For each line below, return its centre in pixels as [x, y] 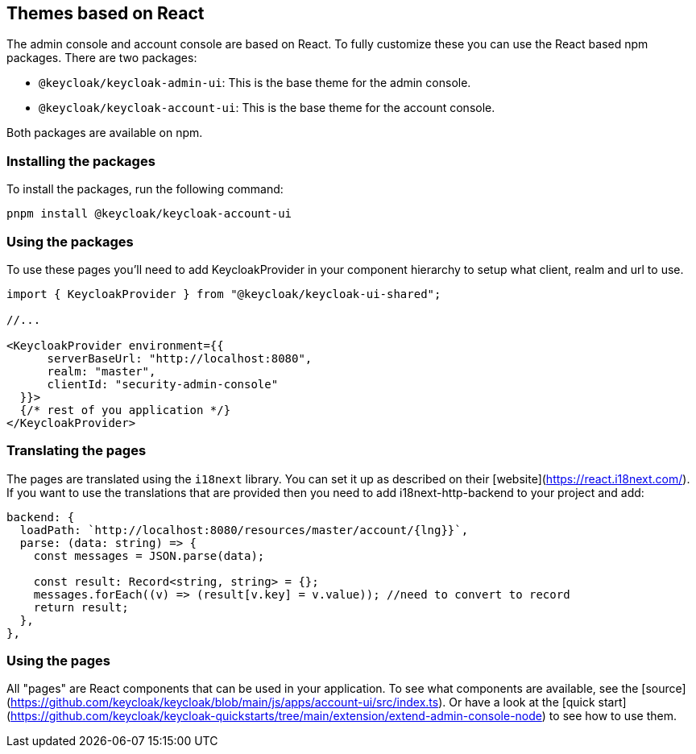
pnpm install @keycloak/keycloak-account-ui [149, 214]
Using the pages [59, 661]
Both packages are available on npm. [105, 133]
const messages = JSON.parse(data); [149, 555]
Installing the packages [81, 161]
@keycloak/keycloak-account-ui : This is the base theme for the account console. [267, 108]
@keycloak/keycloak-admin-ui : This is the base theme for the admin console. [255, 83]
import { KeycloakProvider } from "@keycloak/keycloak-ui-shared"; [224, 294]
